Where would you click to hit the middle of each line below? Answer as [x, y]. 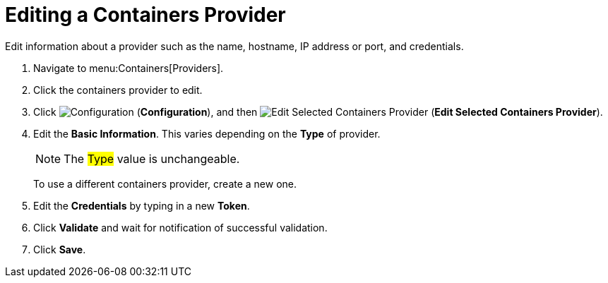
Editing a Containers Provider [145, 15]
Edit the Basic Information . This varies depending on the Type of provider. [207, 133]
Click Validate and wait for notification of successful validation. [180, 227]
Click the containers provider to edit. [118, 90]
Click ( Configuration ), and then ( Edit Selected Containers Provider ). [318, 112]
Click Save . [60, 249]
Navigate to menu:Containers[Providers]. [129, 68]
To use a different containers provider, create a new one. [165, 183]
